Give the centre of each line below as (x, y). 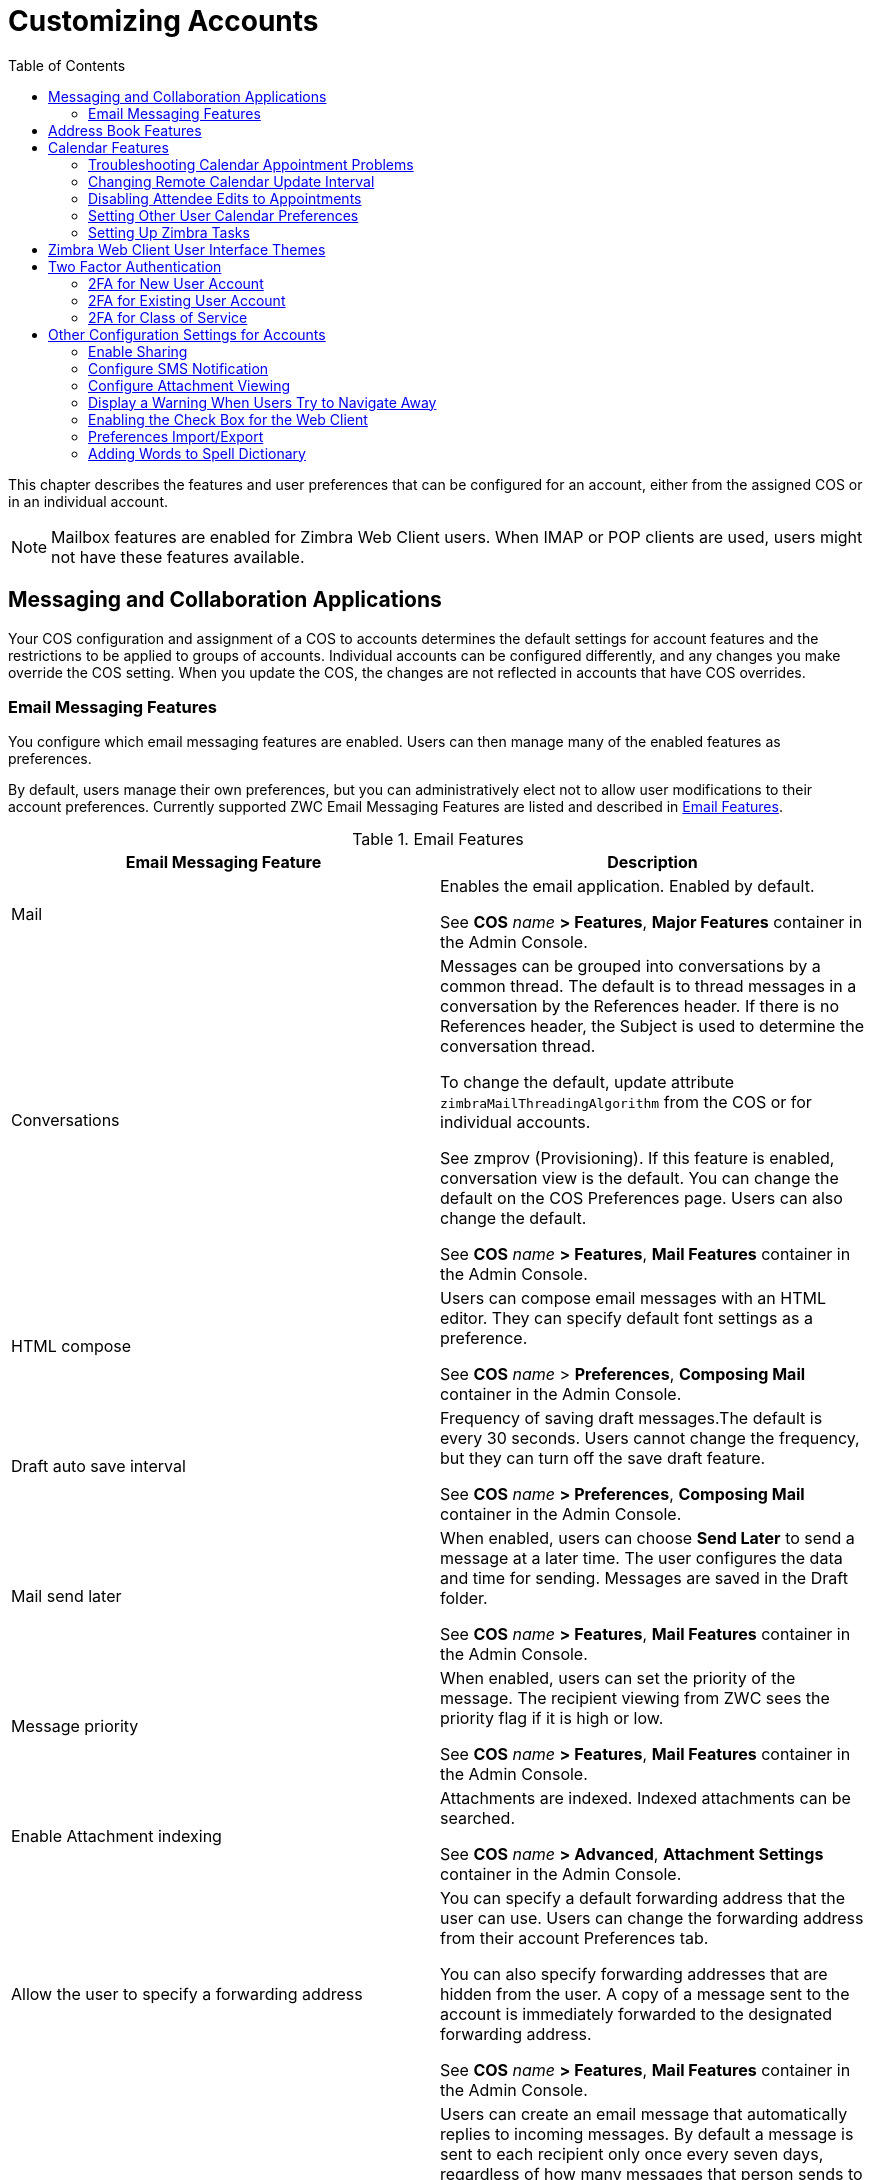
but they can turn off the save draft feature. (603, 1458)
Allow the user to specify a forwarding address (187, 1994)
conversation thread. (518, 1046)
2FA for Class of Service (168, 317)
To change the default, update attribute (587, 1082)
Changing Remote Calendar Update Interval (231, 181)
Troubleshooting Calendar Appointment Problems (251, 164)
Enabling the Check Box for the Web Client (228, 419)
